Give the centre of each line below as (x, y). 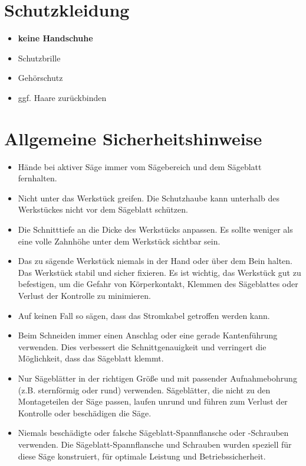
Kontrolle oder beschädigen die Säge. (85, 413)
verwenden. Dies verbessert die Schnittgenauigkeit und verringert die (142, 346)
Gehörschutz (40, 78)
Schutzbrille (39, 58)
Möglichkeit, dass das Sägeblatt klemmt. (91, 358)
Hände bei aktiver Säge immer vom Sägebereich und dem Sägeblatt (140, 166)
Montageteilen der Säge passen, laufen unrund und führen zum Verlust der (153, 401)
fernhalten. (37, 178)
